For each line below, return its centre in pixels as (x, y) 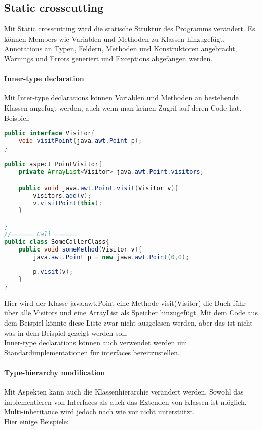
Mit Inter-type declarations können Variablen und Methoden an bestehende (121, 98)
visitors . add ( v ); (62, 195)
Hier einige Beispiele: (36, 422)
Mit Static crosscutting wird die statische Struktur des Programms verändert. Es (130, 29)
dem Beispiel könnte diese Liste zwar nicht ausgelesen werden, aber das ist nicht (128, 323)
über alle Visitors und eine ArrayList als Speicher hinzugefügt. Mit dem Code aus (131, 313)
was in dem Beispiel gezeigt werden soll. (66, 332)
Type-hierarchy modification (55, 372)
